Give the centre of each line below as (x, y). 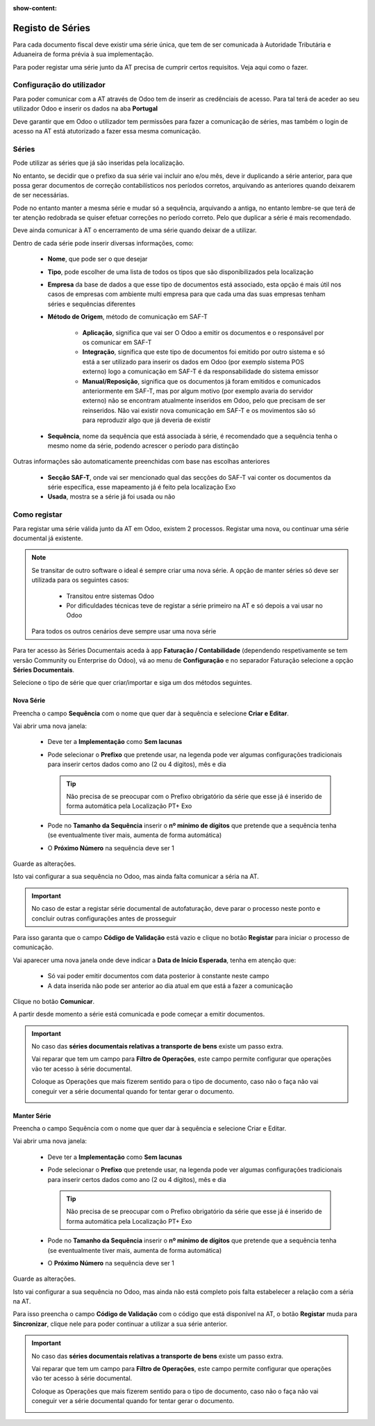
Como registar (37, 515)
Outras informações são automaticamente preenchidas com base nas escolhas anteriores (141, 462)
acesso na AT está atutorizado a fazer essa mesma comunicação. (107, 131)
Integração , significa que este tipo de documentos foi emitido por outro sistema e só (204, 352)
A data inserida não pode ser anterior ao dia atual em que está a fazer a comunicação (170, 986)
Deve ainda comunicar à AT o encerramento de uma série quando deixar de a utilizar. (135, 230)
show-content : (35, 8)
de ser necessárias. (41, 195)
